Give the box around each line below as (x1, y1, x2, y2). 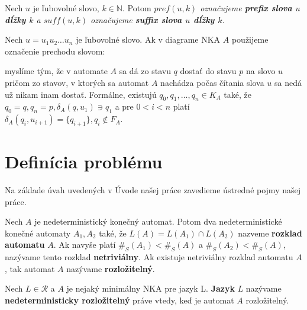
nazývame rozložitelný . (66, 262, 155, 274)
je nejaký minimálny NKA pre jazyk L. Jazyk (66, 282, 235, 295)
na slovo (245, 65, 276, 77)
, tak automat (5, 262, 55, 274)
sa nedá (274, 76, 302, 88)
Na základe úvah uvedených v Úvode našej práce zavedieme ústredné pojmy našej (5, 184, 300, 196)
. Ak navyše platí (53, 238, 116, 251)
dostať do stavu (180, 65, 237, 77)
